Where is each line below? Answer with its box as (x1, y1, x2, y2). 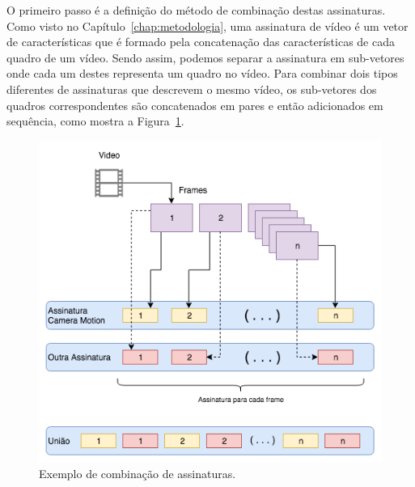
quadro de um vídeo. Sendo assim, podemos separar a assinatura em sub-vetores (6, 49, 404, 66)
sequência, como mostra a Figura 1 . (6, 112, 184, 129)
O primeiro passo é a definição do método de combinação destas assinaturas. (6, 2, 386, 18)
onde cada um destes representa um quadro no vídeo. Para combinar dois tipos (6, 65, 398, 82)
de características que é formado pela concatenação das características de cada (6, 33, 396, 50)
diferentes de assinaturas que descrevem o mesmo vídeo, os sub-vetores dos (6, 80, 377, 97)
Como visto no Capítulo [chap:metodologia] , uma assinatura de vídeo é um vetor (6, 17, 409, 34)
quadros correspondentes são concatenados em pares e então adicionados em (6, 96, 383, 113)
